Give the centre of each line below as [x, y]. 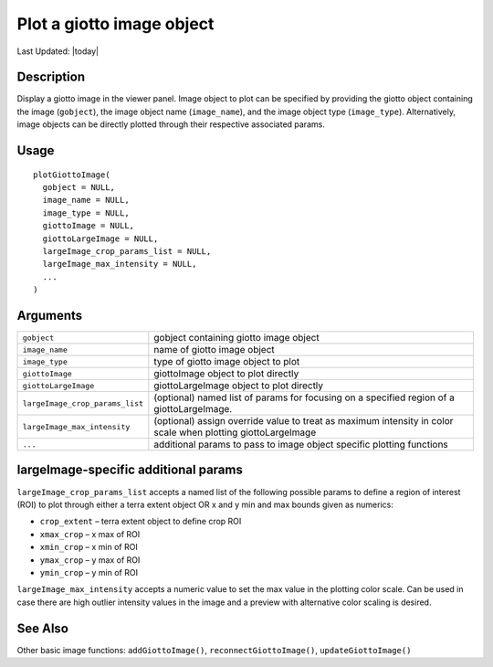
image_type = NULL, [86, 213]
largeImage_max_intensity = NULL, [120, 264]
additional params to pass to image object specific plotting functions [301, 445]
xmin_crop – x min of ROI [89, 547]
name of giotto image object [214, 350]
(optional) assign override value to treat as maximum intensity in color [304, 421]
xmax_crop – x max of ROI [90, 534]
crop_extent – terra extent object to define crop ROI [141, 522]
